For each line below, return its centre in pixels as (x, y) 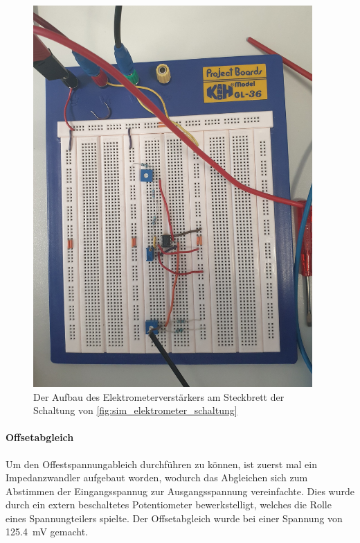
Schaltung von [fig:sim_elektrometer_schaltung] (135, 410)
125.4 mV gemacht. (47, 532)
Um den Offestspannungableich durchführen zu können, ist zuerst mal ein (162, 464)
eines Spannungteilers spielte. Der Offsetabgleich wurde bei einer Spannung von (174, 518)
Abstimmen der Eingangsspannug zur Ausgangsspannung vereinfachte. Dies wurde (180, 491)
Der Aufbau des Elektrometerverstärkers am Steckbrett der (159, 396)
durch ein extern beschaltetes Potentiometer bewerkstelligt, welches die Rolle (169, 505)
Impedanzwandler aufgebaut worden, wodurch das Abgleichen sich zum (157, 477)
